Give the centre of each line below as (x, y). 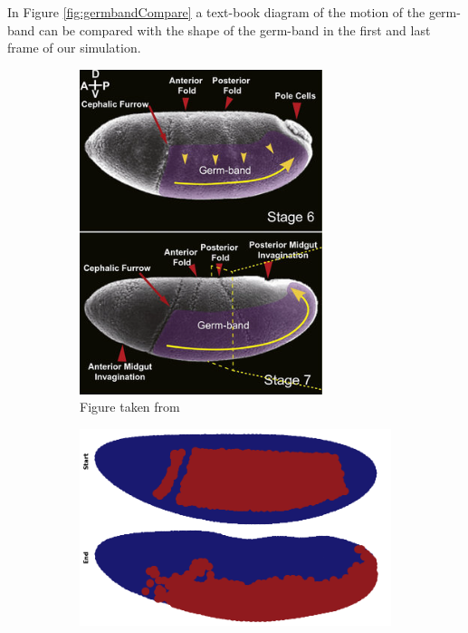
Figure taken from (130, 407)
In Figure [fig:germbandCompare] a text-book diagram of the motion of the (216, 12)
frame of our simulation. (74, 48)
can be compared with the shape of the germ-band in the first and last (235, 29)
